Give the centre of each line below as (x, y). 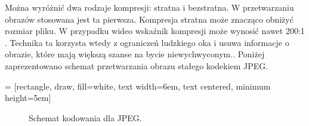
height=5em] (28, 98)
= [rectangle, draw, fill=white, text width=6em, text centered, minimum (138, 86)
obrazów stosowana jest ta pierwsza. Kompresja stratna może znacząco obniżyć (149, 19)
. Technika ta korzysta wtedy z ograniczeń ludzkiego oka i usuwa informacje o (147, 42)
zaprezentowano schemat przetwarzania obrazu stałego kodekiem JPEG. (137, 65)
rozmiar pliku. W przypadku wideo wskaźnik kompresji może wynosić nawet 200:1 (155, 31)
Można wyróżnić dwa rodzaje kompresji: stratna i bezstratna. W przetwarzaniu (149, 7)
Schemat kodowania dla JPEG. (85, 117)
